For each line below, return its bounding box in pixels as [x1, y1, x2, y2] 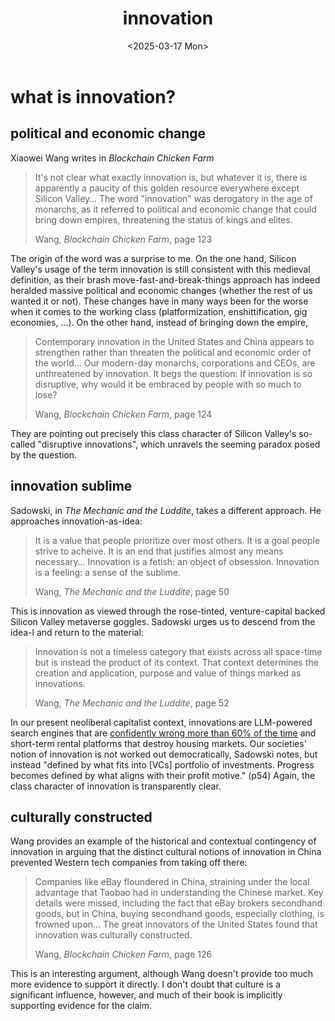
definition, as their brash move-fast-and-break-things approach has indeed [10, 273, 321, 286]
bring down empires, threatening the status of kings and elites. [34, 213, 293, 226]
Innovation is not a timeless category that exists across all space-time [34, 645, 323, 657]
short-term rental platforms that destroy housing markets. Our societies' [10, 737, 307, 749]
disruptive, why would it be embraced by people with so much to [34, 378, 302, 390]
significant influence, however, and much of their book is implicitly [10, 989, 283, 1001]
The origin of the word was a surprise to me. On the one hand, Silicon [10, 252, 297, 264]
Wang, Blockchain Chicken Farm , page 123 [34, 233, 213, 245]
